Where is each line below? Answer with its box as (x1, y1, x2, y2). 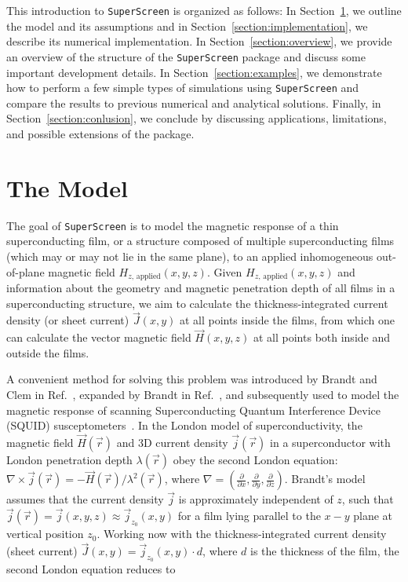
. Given (206, 263, 242, 280)
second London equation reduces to (6, 561, 176, 577)
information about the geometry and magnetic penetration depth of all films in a (6, 279, 395, 295)
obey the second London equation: (173, 451, 338, 467)
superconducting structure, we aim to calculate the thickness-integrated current (6, 295, 388, 311)
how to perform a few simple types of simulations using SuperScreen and (6, 79, 359, 96)
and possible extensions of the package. (6, 125, 195, 141)
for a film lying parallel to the (177, 507, 321, 524)
